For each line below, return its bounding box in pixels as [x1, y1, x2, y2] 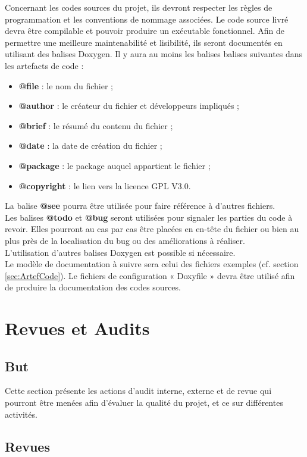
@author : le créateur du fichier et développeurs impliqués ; [18, 99, 240, 112]
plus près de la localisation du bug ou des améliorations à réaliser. [5, 234, 245, 246]
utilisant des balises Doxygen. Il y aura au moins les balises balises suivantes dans [5, 48, 303, 60]
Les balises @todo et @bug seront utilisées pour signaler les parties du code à [5, 211, 293, 223]
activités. [5, 408, 37, 420]
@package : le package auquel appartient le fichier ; [18, 159, 211, 171]
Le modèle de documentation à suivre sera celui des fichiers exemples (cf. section [5, 258, 299, 270]
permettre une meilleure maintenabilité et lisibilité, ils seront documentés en [5, 36, 283, 48]
